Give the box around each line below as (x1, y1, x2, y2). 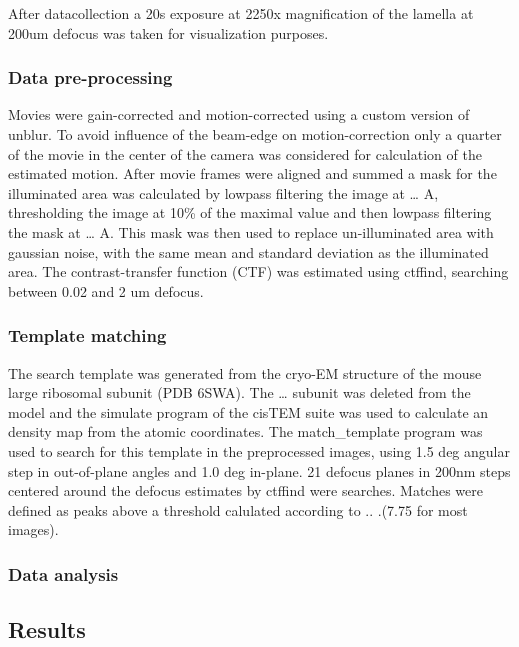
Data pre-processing (8, 65, 173, 90)
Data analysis (8, 561, 119, 586)
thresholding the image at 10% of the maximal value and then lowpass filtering (8, 202, 492, 223)
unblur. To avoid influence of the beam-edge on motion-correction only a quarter (8, 124, 502, 144)
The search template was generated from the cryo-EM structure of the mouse (8, 362, 482, 383)
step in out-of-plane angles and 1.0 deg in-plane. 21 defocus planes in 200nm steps (8, 460, 511, 481)
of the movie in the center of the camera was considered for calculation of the (8, 143, 482, 164)
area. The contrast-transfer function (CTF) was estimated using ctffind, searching (8, 261, 509, 282)
